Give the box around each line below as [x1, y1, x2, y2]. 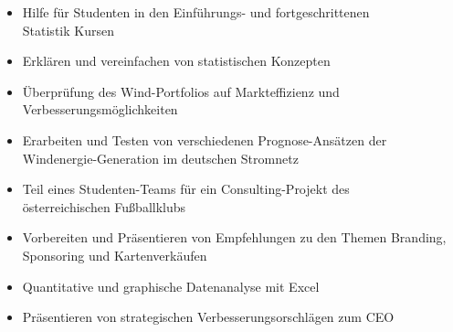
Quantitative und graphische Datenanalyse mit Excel [22, 276, 320, 295]
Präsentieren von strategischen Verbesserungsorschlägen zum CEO [22, 307, 395, 327]
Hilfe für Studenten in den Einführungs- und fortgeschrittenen [22, 3, 370, 21]
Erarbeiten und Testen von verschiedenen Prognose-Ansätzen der [22, 130, 387, 149]
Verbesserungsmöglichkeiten [22, 100, 178, 119]
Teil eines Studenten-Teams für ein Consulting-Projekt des [22, 179, 350, 198]
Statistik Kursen [22, 20, 114, 39]
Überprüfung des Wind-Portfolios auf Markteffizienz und [22, 81, 340, 101]
